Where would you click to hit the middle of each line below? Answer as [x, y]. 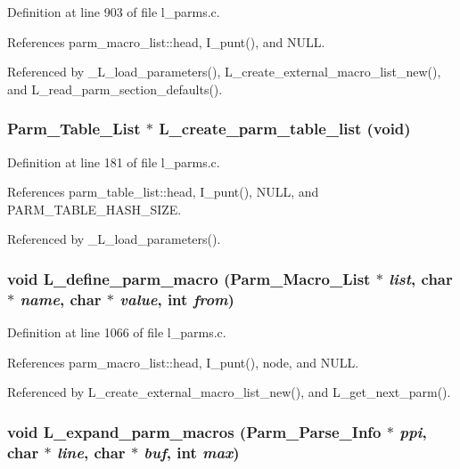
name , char [61, 299]
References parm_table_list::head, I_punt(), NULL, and [163, 192]
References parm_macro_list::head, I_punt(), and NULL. [166, 41]
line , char [91, 452]
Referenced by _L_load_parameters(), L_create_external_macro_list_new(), [224, 72]
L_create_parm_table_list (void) [285, 129]
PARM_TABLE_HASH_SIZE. [94, 209]
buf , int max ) [192, 452]
